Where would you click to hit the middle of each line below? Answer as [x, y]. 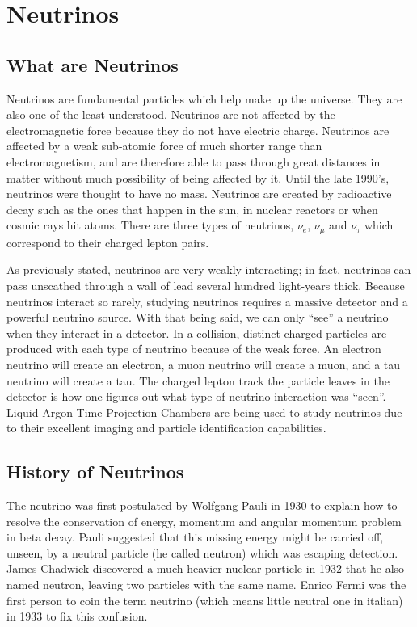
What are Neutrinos [93, 64]
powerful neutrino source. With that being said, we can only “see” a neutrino [198, 317]
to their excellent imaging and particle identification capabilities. [166, 428]
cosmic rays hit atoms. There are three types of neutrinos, [150, 225]
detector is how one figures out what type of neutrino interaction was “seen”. [196, 396]
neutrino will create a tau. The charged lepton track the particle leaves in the [198, 380]
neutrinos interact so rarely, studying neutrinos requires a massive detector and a [207, 301]
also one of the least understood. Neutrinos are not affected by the [171, 114]
